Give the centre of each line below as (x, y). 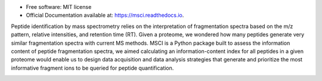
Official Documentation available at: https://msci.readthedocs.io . (105, 15)
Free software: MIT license (59, 7)
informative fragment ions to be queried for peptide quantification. (92, 68)
